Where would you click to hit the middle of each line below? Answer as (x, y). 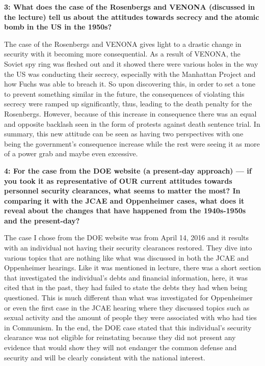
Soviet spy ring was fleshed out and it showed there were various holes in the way (131, 63)
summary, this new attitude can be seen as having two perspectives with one (124, 134)
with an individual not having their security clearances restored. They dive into (128, 248)
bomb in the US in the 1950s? (58, 27)
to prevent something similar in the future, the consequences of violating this (124, 93)
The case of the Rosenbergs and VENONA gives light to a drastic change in (123, 44)
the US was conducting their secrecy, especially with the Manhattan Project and (130, 74)
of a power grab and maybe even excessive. (71, 153)
